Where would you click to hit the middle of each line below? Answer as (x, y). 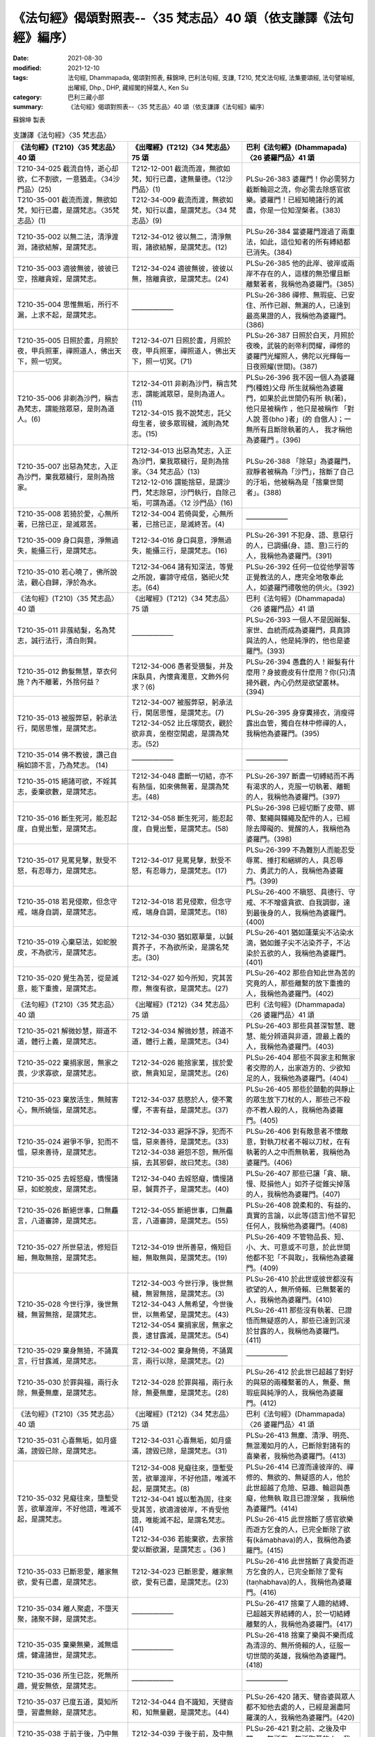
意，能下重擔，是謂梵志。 (59, 989)
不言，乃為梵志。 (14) (73, 766)
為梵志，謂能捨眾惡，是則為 (62, 409)
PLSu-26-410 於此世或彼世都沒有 (300, 1279)
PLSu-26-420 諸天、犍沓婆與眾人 (301, 1697)
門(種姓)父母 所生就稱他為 (288, 388)
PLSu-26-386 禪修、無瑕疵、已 (297, 295)
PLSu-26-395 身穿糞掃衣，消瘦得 (300, 713)
